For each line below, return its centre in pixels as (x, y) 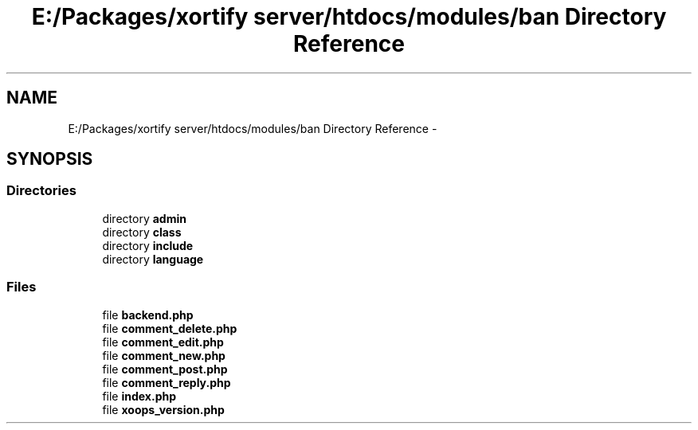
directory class (142, 232)
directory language (153, 259)
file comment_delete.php (170, 328)
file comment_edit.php (163, 342)
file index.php (139, 396)
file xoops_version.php (163, 409)
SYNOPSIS (50, 159)
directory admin (144, 218)
